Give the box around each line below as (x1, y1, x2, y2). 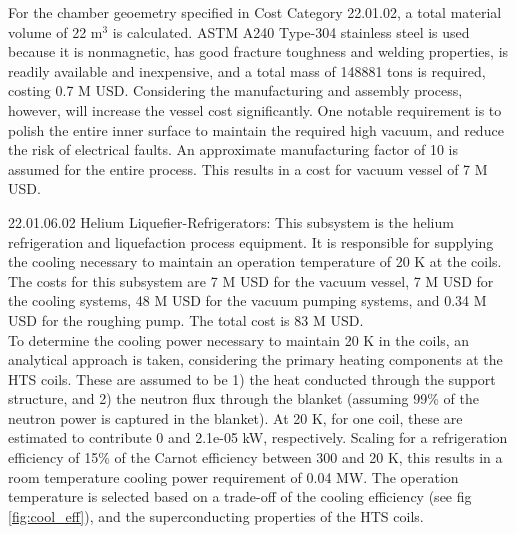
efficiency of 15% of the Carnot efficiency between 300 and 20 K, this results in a (8, 447, 503, 468)
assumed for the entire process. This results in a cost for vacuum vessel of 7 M (8, 158, 488, 179)
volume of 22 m (8, 21, 103, 42)
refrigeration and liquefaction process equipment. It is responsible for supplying (8, 231, 494, 252)
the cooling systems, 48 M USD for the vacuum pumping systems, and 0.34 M (8, 290, 487, 311)
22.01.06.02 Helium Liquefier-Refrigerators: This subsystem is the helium (8, 211, 454, 232)
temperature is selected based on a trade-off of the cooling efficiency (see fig (8, 486, 472, 507)
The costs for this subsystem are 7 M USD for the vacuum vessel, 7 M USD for (8, 270, 494, 291)
